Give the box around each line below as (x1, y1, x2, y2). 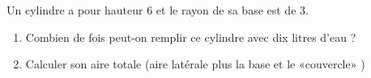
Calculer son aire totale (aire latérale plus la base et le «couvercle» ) (25, 55, 365, 72)
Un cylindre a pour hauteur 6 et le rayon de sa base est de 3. (6, 2, 309, 18)
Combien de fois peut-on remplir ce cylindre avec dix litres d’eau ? (25, 28, 356, 45)
